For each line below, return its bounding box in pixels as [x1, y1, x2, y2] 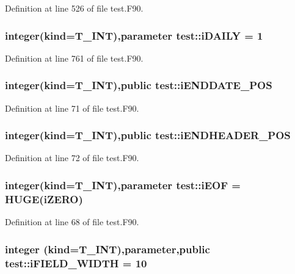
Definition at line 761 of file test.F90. [5, 51, 144, 64]
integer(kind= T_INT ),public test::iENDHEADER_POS [5, 128, 291, 143]
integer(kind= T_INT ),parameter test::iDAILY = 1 [5, 27, 263, 43]
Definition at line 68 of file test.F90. [5, 215, 139, 228]
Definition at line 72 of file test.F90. [5, 151, 139, 164]
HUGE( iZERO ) [5, 191, 83, 206]
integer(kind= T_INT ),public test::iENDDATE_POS [5, 78, 272, 93]
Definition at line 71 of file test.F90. [5, 101, 139, 114]
